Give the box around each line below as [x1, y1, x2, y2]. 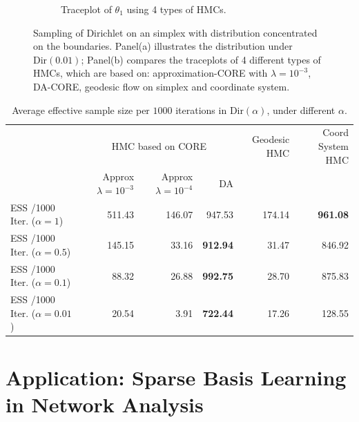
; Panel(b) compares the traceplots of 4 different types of [81, 52, 321, 66]
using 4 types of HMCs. [126, 2, 226, 16]
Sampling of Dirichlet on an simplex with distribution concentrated [33, 25, 318, 39]
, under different [266, 102, 336, 117]
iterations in [175, 102, 227, 117]
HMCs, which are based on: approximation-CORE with [33, 66, 268, 80]
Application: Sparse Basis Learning [6, 363, 347, 391]
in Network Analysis [6, 390, 204, 418]
